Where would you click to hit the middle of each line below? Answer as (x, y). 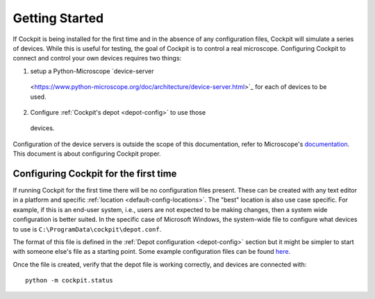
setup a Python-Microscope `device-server (92, 71)
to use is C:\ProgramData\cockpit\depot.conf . (87, 229)
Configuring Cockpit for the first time (95, 173)
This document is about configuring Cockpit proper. (87, 154)
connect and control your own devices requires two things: (97, 58)
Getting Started (58, 18)
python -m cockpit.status (69, 281)
